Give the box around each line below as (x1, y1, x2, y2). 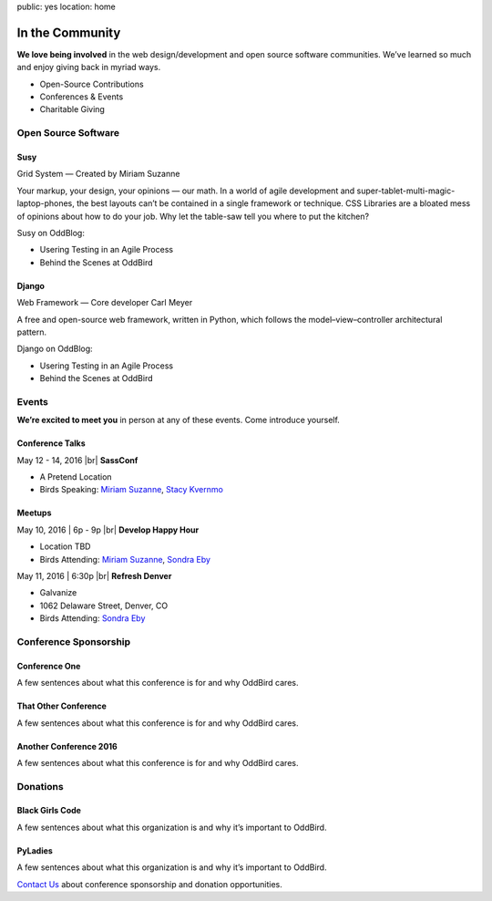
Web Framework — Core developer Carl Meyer (16, 297, 193, 308)
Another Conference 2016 (16, 740, 118, 751)
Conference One (16, 660, 81, 671)
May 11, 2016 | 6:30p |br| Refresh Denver (16, 570, 172, 581)
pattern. (16, 326, 47, 337)
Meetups (16, 507, 52, 519)
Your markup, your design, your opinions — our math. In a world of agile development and (16, 185, 355, 196)
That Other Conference (16, 700, 107, 711)
